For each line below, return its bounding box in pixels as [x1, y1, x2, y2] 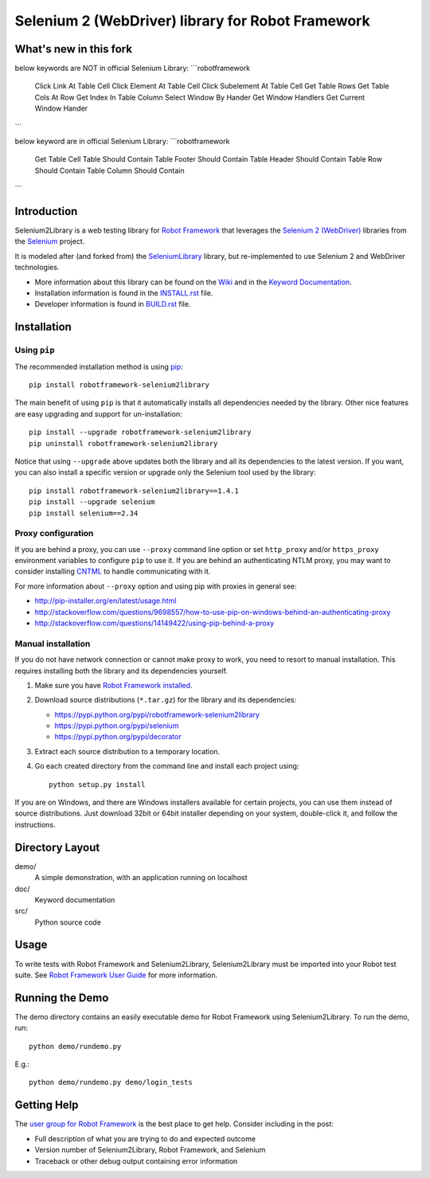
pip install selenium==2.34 [29, 508, 139, 518]
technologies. [14, 263, 60, 272]
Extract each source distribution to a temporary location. [34, 746, 221, 756]
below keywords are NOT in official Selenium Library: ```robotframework [14, 64, 251, 73]
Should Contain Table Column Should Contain [34, 166, 185, 175]
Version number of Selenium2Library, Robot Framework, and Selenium [34, 1145, 266, 1155]
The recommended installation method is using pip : [14, 362, 183, 371]
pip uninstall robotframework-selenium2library [29, 439, 218, 448]
